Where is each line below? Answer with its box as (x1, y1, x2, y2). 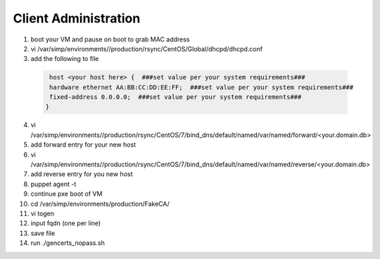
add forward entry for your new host (30, 140, 137, 149)
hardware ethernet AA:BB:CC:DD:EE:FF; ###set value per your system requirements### (49, 83, 354, 91)
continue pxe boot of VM (30, 190, 103, 198)
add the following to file (30, 55, 99, 63)
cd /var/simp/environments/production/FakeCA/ (30, 199, 170, 208)
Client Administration (13, 11, 141, 26)
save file (30, 229, 56, 237)
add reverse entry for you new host (30, 170, 133, 178)
